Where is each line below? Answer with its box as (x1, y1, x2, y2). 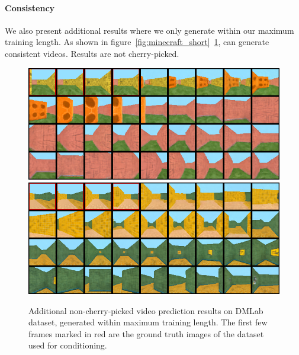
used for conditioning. (28, 339, 107, 351)
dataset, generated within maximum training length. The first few (28, 316, 268, 328)
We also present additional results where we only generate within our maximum (5, 24, 294, 36)
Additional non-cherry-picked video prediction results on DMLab (28, 304, 263, 316)
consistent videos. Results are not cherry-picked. (5, 47, 179, 59)
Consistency (5, 1, 55, 14)
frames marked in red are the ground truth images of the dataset (28, 327, 264, 340)
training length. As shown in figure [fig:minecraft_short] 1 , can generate (5, 36, 269, 48)
